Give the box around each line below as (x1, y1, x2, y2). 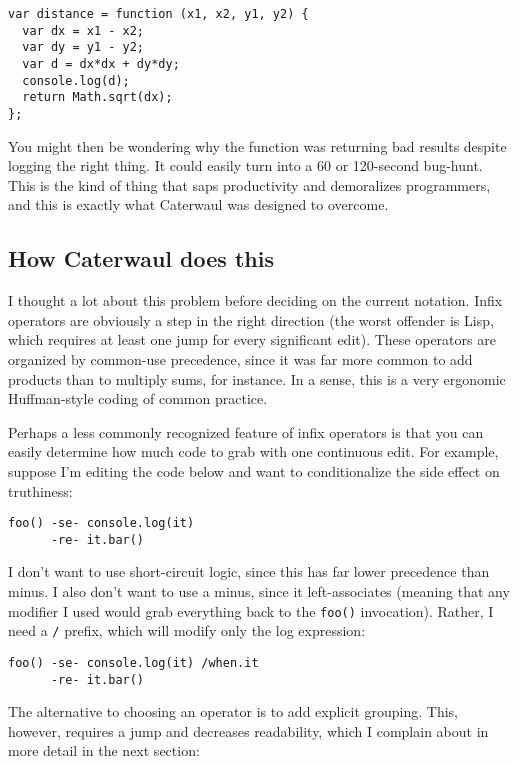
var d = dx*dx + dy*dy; (22, 56, 180, 71)
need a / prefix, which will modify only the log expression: (8, 620, 366, 641)
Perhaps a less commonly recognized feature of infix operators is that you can (8, 421, 484, 442)
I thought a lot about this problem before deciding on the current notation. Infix (8, 290, 503, 311)
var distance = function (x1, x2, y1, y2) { (8, 7, 309, 21)
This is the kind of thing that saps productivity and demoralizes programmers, (8, 174, 491, 195)
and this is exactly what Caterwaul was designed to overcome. (8, 194, 389, 215)
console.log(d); (22, 73, 130, 88)
